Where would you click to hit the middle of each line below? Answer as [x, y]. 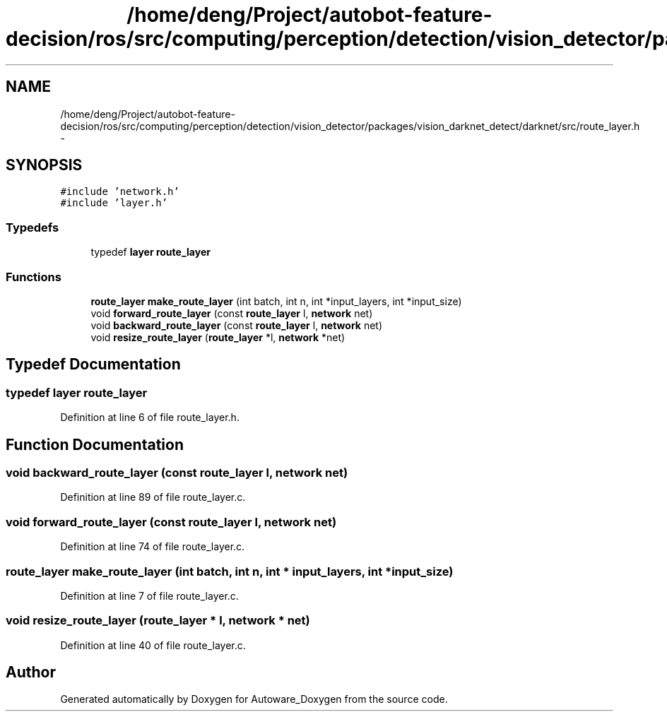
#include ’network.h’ [120, 192]
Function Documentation [95, 444]
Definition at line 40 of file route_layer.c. [153, 645]
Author [31, 672]
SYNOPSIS [44, 165]
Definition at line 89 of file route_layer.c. [153, 497]
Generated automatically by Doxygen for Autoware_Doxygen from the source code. [254, 699]
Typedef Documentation [93, 365]
